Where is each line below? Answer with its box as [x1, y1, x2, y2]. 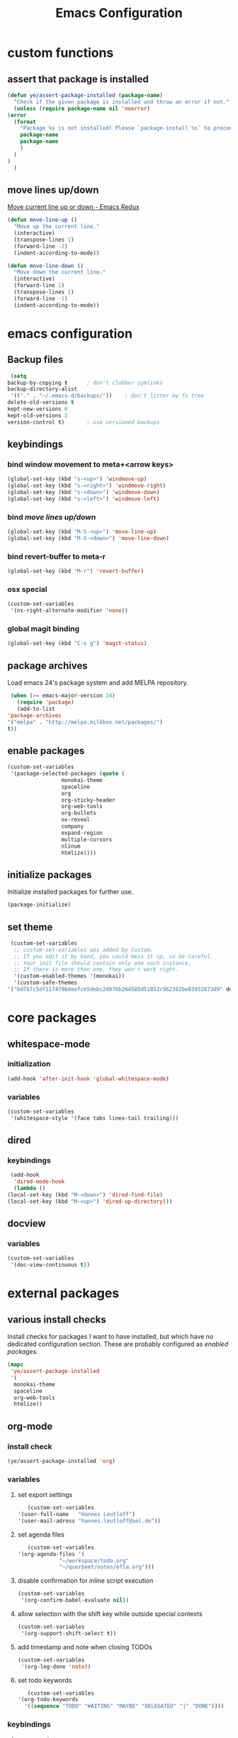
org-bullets [61, 809, 97, 817]
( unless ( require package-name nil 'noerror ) [13, 105, 151, 112]
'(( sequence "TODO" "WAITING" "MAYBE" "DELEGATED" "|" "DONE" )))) [24, 1703, 225, 1710]
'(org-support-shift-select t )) [21, 1630, 117, 1637]
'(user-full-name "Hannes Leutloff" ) [17, 1511, 136, 1518]
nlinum [61, 842, 81, 850]
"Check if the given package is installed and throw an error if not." [13, 98, 230, 106]
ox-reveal [61, 817, 91, 824]
